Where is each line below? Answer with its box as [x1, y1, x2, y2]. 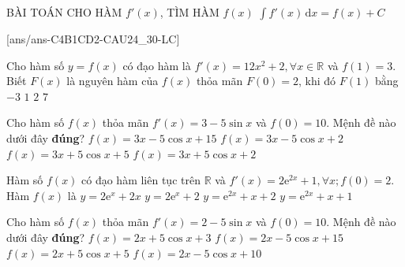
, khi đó [298, 72, 336, 89]
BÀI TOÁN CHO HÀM [6, 4, 122, 20]
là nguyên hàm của [66, 72, 159, 89]
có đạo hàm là [122, 57, 191, 73]
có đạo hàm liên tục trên [81, 172, 201, 188]
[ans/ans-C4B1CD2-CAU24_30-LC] [6, 31, 180, 46]
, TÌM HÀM [159, 4, 219, 20]
